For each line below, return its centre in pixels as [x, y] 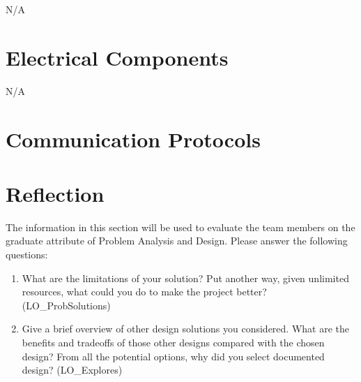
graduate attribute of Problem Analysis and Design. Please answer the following [177, 241]
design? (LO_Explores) [72, 370]
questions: [27, 254]
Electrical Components [117, 57]
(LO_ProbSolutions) [66, 305]
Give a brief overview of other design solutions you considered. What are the [186, 329]
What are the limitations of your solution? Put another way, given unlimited [185, 278]
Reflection [55, 193]
